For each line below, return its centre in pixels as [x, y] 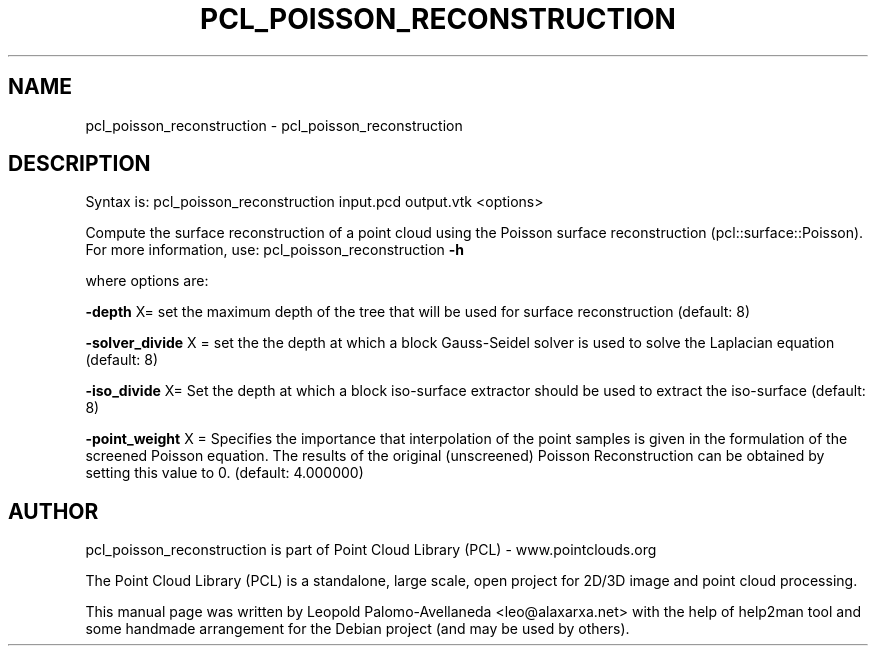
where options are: [147, 281]
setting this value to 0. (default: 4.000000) [224, 473]
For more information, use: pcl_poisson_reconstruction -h [275, 250]
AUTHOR [53, 511]
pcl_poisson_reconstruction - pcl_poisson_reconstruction [274, 125]
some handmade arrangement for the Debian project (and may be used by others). [357, 629]
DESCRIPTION [79, 164]
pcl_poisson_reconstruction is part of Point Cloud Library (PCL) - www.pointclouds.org [371, 550]
